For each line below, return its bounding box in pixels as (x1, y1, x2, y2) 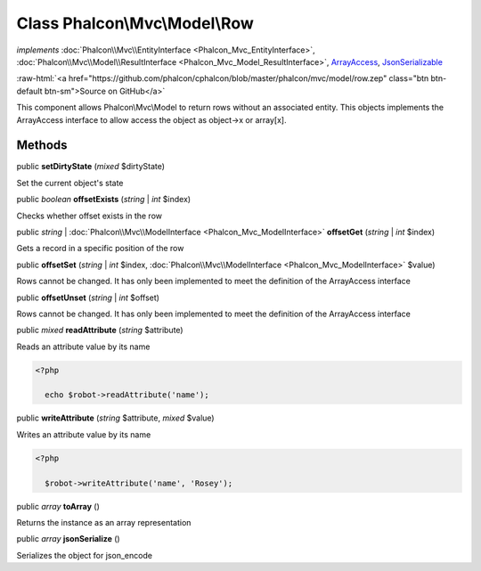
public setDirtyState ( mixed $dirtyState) (16, 161, 165, 172)
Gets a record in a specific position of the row (16, 243, 184, 254)
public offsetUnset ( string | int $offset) (16, 292, 160, 303)
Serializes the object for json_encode (16, 550, 153, 560)
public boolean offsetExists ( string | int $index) (16, 194, 192, 205)
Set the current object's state (16, 177, 124, 188)
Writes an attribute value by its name (16, 428, 151, 440)
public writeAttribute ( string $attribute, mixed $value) (16, 412, 215, 423)
